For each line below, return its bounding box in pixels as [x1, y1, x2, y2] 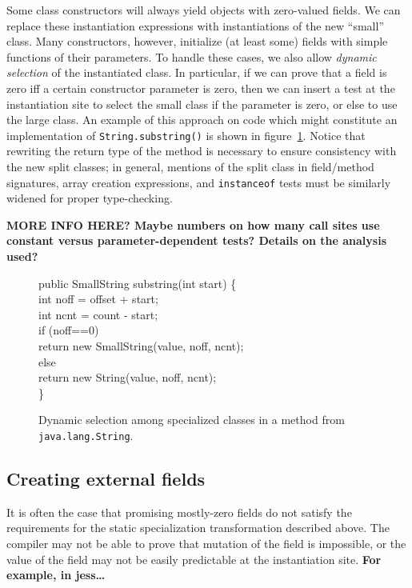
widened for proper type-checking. [6, 190, 173, 206]
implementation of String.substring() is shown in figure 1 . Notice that [6, 126, 366, 143]
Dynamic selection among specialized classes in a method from [38, 411, 345, 428]
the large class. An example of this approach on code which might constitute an [6, 111, 398, 128]
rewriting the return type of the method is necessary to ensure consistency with [6, 142, 397, 159]
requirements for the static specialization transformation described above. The [6, 519, 390, 536]
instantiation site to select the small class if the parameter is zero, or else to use [6, 95, 398, 112]
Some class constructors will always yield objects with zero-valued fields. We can [6, 2, 401, 18]
